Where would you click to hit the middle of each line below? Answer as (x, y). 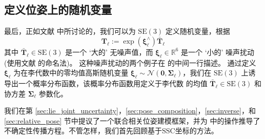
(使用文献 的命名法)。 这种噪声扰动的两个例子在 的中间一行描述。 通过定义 (130, 62)
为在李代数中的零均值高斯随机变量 (71, 73)
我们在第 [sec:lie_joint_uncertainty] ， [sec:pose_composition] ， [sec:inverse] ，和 (130, 111)
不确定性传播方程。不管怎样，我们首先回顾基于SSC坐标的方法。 (111, 131)
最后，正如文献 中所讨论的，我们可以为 (70, 31)
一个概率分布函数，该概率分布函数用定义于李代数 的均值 (113, 83)
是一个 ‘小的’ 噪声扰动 (218, 52)
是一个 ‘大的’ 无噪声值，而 (109, 52)
